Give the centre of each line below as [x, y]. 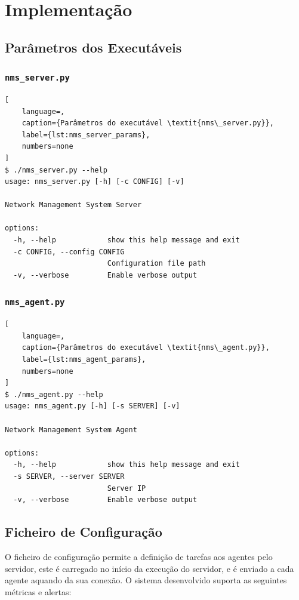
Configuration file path [156, 264]
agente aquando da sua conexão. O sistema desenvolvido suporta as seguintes [146, 580]
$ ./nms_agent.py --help [54, 394]
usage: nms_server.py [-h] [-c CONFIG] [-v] [95, 182]
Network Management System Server [73, 205]
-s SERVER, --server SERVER [69, 476]
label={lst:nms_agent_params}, [84, 359]
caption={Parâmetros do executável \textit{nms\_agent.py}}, [146, 348]
